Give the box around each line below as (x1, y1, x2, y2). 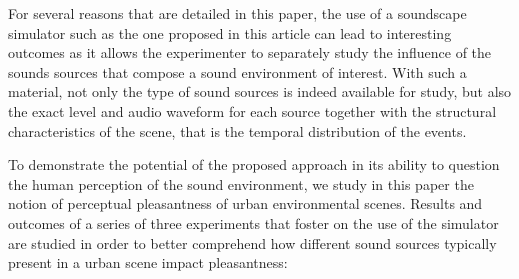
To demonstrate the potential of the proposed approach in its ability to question (8, 154, 500, 175)
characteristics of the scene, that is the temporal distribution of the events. (8, 120, 467, 141)
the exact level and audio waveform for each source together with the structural (8, 100, 497, 121)
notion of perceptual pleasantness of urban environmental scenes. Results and (8, 193, 483, 214)
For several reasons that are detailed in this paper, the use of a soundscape (8, 3, 467, 23)
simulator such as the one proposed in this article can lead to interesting (8, 22, 452, 43)
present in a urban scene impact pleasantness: (8, 252, 288, 273)
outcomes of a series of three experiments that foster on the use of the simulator (8, 212, 499, 233)
